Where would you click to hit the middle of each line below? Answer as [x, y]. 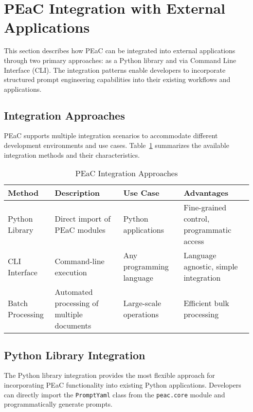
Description [77, 193]
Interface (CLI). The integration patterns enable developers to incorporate [115, 70]
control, [197, 219]
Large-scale [142, 303]
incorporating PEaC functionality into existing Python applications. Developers [123, 385]
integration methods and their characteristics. [72, 154]
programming [146, 267]
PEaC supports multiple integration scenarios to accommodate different [111, 135]
